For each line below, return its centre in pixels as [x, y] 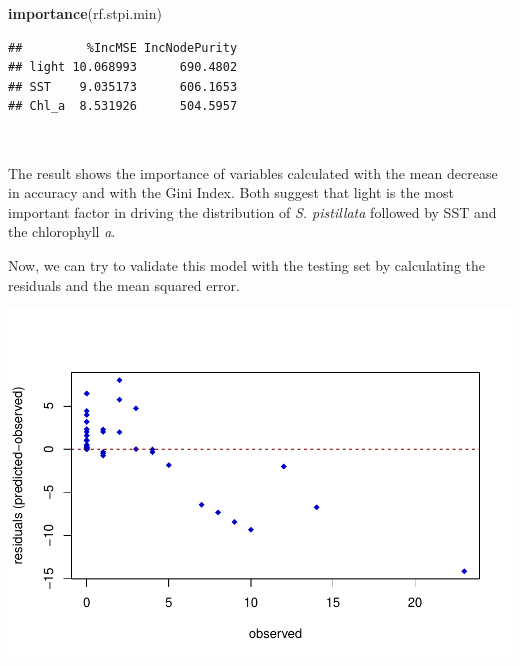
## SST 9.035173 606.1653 [123, 86]
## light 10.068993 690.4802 [123, 67]
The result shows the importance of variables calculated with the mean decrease [253, 172]
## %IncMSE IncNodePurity [123, 47]
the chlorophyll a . [62, 231]
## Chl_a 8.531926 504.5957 [123, 106]
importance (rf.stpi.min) [85, 13]
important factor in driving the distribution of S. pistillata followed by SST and [252, 211]
